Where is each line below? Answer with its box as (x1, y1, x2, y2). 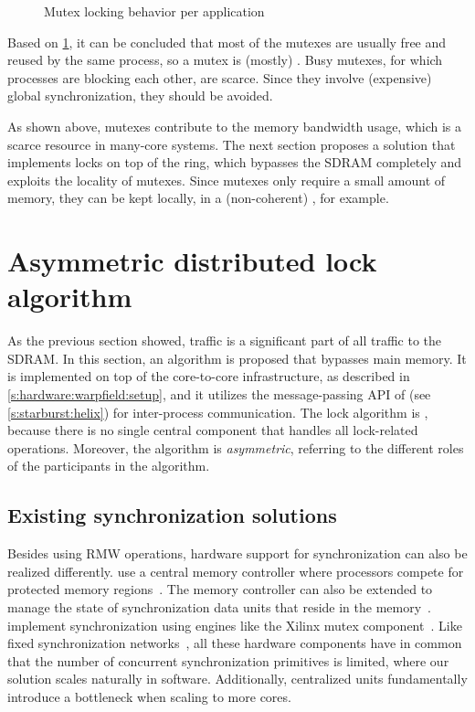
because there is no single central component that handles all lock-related (7, 420, 418, 440)
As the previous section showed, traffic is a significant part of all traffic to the (7, 331, 442, 350)
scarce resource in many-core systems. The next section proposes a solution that (7, 134, 456, 154)
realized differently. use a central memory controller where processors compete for (7, 561, 464, 580)
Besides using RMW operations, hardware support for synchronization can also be (7, 544, 468, 563)
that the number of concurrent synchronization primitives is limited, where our (7, 651, 449, 670)
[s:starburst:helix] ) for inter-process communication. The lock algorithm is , (7, 402, 428, 421)
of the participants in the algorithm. (7, 456, 210, 475)
